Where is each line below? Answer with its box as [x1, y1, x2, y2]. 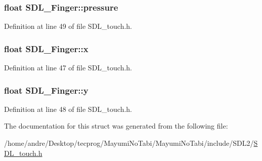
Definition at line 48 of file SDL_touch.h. [4, 103, 133, 114]
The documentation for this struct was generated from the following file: [4, 120, 228, 131]
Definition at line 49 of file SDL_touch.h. [4, 21, 133, 31]
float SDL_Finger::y [4, 84, 89, 96]
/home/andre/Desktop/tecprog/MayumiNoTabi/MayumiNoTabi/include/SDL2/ [4, 138, 254, 148]
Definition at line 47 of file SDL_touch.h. [4, 62, 133, 73]
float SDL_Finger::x [4, 42, 89, 55]
